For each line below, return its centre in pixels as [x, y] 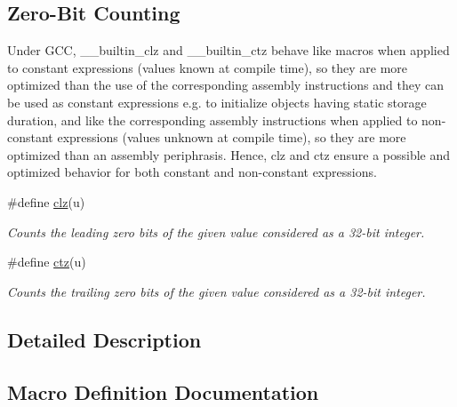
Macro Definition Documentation [163, 391]
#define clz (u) [46, 201]
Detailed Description [104, 339]
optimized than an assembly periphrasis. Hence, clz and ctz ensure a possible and [229, 154]
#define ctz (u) [47, 262]
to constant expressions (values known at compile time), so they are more [208, 67]
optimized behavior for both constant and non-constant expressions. [192, 172]
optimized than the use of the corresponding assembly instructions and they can [225, 85]
